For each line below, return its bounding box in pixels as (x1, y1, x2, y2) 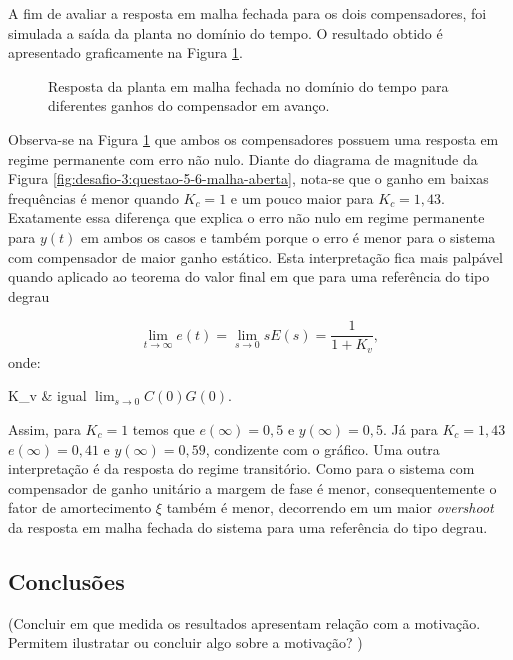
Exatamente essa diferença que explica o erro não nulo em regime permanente (8, 207, 485, 228)
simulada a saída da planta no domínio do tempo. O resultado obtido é (8, 22, 443, 43)
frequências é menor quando (8, 187, 179, 208)
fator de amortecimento (8, 497, 152, 518)
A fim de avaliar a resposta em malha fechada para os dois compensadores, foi (8, 3, 487, 23)
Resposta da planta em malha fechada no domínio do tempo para (48, 75, 449, 96)
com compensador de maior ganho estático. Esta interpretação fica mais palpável (8, 246, 503, 267)
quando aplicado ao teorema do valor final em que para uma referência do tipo (8, 266, 490, 287)
